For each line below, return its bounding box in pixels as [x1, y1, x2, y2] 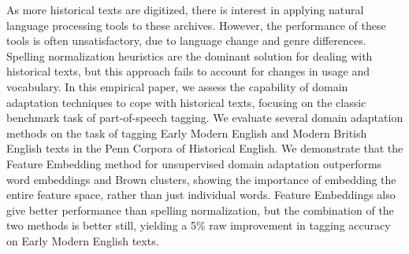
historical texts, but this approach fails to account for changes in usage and [6, 63, 370, 79]
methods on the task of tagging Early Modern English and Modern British [6, 124, 367, 141]
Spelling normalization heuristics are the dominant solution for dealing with [6, 47, 373, 64]
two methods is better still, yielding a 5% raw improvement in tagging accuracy [6, 217, 391, 234]
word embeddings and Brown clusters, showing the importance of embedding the [6, 171, 396, 187]
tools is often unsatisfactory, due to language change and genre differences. [6, 32, 366, 49]
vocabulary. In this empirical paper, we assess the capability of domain [6, 78, 348, 94]
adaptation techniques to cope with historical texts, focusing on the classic [6, 94, 366, 110]
